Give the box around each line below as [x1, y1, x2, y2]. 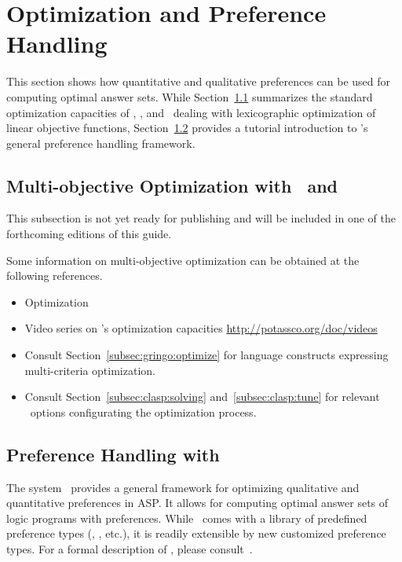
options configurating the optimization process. [30, 403, 257, 420]
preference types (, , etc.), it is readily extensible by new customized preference [6, 525, 386, 542]
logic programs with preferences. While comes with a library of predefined [6, 509, 367, 526]
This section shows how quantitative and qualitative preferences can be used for [6, 73, 391, 90]
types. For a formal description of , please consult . [6, 541, 253, 556]
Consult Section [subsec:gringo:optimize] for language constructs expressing [24, 347, 389, 363]
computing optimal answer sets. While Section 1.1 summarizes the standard [6, 88, 373, 105]
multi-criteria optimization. [24, 362, 155, 378]
